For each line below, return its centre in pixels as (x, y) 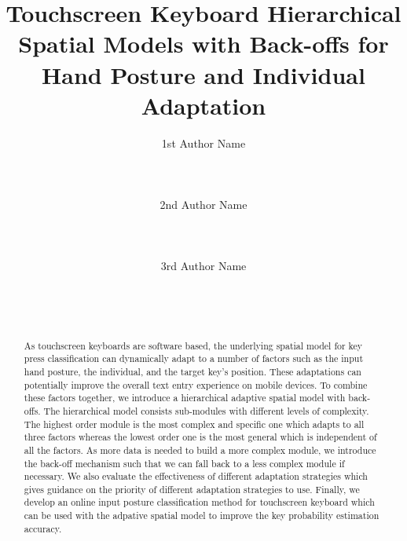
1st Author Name (203, 143)
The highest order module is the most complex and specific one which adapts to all (194, 424)
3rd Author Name (203, 266)
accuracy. (43, 528)
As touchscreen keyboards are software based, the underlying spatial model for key (193, 345)
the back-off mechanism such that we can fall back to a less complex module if (184, 463)
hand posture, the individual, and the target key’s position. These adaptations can (192, 371)
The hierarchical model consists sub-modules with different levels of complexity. (206, 410)
